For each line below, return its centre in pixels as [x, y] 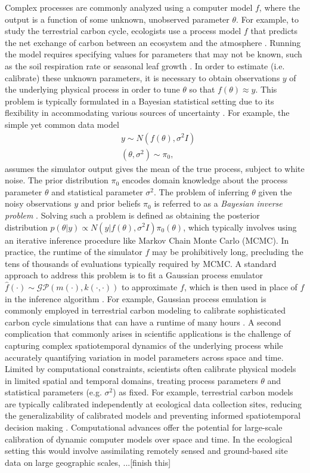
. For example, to [267, 19]
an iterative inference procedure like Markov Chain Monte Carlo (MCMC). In [147, 240]
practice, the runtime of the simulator [74, 252]
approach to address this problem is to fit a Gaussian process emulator [134, 275]
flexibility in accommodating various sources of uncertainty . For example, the [147, 113]
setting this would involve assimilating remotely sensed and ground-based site [146, 451]
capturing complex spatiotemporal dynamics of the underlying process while [144, 345]
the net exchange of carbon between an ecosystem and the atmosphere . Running [153, 42]
